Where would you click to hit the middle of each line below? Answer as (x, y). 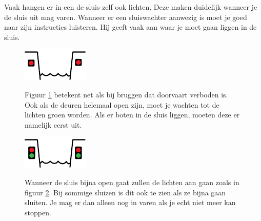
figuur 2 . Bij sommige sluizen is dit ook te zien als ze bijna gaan (125, 192)
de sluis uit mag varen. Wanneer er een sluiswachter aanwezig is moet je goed (126, 17)
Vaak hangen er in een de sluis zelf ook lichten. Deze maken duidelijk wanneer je (131, 7)
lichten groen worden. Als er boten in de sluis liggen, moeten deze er (132, 115)
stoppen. (38, 212)
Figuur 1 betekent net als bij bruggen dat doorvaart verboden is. (126, 94)
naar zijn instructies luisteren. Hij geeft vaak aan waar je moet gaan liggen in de (130, 27)
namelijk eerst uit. (53, 124)
